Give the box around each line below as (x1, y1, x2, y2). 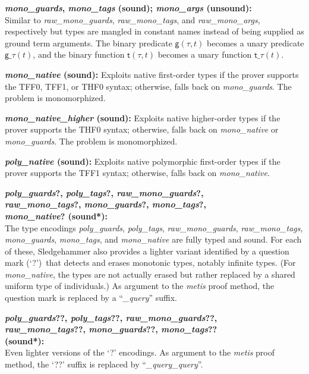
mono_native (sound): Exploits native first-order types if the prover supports (5, 68, 299, 80)
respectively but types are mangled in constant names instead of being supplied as (5, 25, 304, 37)
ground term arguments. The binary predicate (5, 36, 172, 49)
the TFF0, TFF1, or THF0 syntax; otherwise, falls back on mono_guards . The (5, 80, 292, 92)
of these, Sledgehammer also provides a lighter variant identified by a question (5, 244, 289, 257)
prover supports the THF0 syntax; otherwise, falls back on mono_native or (5, 123, 279, 136)
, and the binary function (33, 48, 125, 61)
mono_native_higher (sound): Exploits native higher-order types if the (5, 111, 280, 124)
